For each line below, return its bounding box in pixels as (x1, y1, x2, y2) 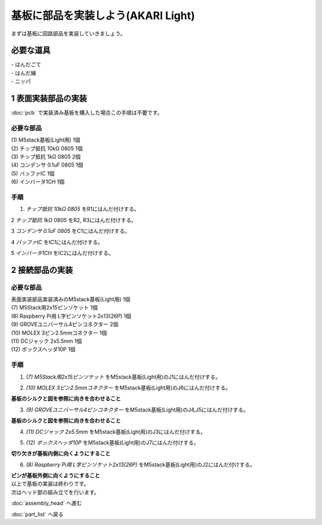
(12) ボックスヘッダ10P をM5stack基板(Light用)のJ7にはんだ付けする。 (26, 439, 199, 446)
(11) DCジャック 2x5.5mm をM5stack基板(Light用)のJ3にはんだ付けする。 (26, 428, 206, 435)
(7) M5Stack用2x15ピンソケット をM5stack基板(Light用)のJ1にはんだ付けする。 (26, 373, 221, 380)
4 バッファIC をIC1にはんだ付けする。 (11, 238, 104, 245)
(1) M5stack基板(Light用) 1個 (11, 136, 80, 143)
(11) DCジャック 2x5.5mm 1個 (11, 337, 82, 345)
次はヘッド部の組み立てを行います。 (11, 489, 100, 496)
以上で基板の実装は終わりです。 (11, 480, 89, 487)
